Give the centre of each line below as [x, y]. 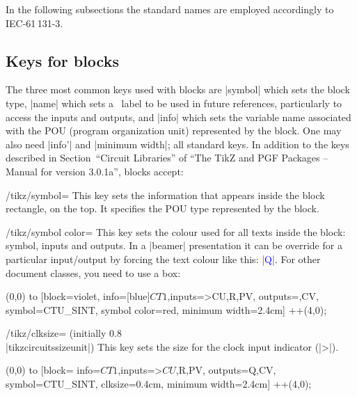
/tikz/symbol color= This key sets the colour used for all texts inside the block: [176, 231]
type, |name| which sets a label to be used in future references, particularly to [174, 103]
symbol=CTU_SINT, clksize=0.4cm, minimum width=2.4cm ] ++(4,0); [159, 384]
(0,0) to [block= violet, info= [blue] [78, 296]
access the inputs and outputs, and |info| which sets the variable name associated [178, 117]
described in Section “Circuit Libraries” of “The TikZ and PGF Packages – [167, 158]
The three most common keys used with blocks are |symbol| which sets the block [178, 89]
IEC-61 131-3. [34, 23]
